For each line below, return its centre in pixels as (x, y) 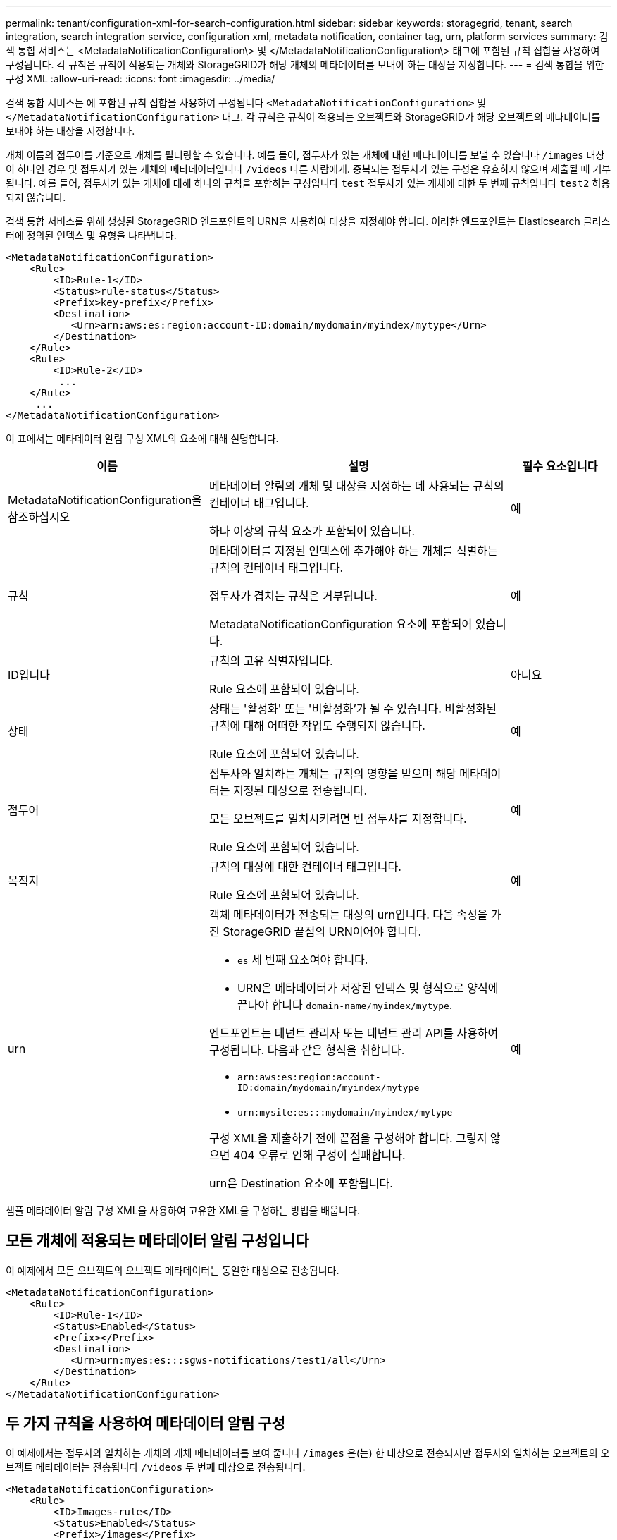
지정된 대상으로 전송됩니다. (300, 790)
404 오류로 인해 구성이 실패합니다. (319, 1155)
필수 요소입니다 (560, 466)
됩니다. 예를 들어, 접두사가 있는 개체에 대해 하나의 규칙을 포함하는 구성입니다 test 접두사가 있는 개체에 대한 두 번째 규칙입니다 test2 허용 (308, 183)
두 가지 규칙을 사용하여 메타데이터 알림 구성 (145, 1424)
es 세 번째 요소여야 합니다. (303, 960)
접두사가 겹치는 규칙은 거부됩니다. (293, 596)
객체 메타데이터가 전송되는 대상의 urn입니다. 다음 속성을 (348, 915)
